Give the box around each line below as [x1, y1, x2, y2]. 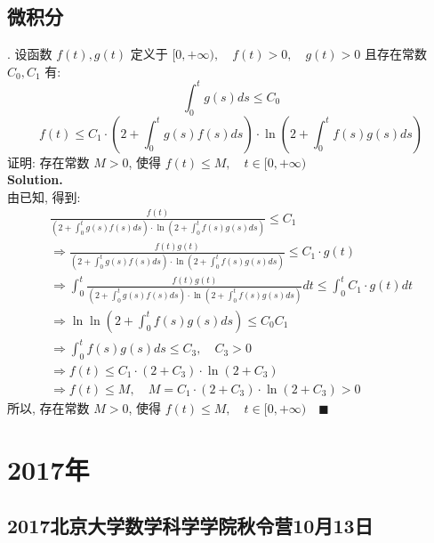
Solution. [7, 170, 63, 189]
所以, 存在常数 [7, 399, 90, 417]
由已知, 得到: [7, 187, 81, 206]
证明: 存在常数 [7, 152, 90, 171]
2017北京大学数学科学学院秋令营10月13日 [7, 512, 374, 539]
